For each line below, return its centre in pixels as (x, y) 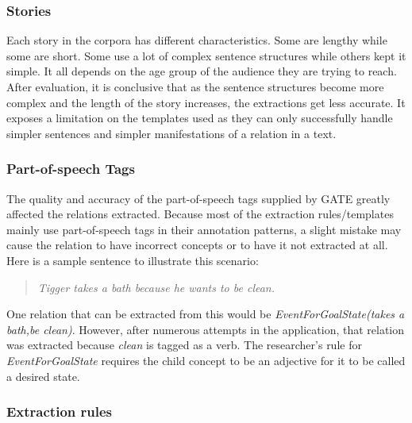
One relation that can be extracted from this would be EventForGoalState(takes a (206, 314)
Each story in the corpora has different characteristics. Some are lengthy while (197, 40)
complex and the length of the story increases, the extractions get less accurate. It (206, 102)
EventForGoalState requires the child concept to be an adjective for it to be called (206, 360)
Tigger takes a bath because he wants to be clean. (156, 287)
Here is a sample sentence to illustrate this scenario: (133, 260)
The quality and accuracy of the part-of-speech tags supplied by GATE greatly (198, 198)
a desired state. (43, 376)
